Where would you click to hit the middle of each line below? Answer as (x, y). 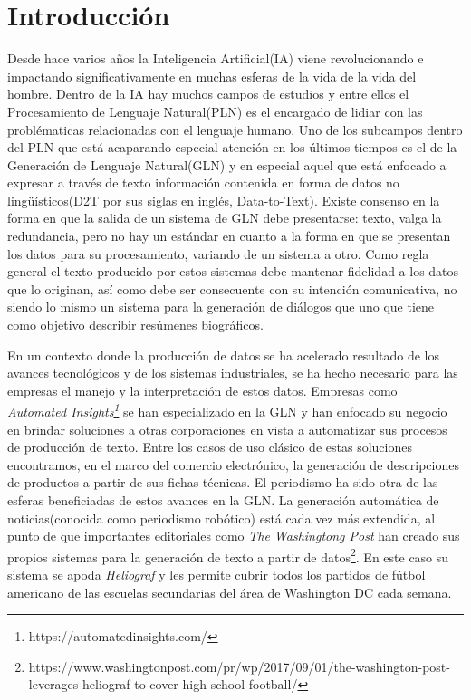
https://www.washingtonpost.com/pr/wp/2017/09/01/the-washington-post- (239, 666)
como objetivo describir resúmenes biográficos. (135, 325)
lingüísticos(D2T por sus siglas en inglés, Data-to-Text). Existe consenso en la (224, 200)
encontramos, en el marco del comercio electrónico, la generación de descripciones (233, 464)
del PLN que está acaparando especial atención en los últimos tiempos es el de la (232, 147)
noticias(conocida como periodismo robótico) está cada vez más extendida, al (221, 518)
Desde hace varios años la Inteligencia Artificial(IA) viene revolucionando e (216, 58)
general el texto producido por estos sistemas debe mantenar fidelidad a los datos (233, 271)
